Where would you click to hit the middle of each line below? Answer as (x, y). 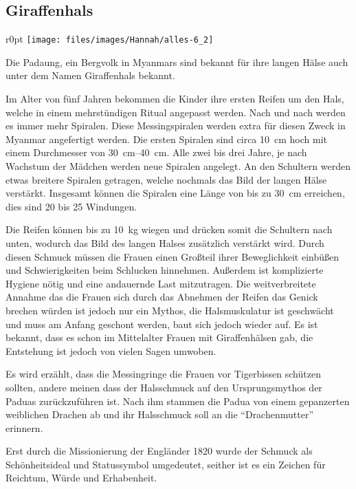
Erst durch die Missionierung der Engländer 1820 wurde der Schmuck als (159, 451)
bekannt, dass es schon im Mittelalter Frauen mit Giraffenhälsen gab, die (159, 337)
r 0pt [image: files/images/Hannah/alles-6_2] (110, 39)
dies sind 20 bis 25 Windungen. (71, 206)
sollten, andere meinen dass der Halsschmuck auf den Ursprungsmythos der (164, 387)
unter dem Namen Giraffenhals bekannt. (90, 75)
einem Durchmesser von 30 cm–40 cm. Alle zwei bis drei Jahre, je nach (156, 152)
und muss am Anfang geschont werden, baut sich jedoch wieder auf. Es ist (162, 324)
